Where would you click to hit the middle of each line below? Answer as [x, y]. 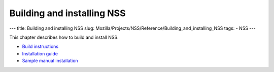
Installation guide [40, 53]
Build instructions [40, 47]
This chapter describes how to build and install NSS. [64, 37]
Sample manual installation [50, 61]
